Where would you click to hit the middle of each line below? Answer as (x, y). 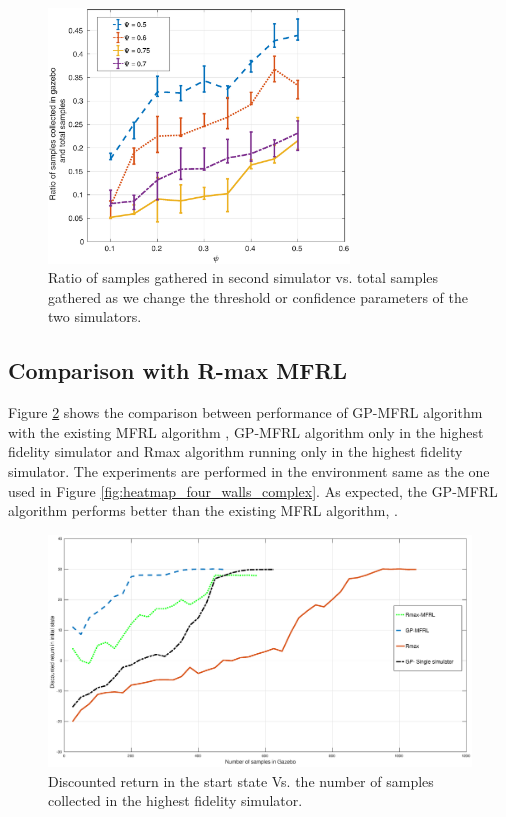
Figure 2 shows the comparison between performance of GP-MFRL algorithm (245, 412)
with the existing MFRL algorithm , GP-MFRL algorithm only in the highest (246, 431)
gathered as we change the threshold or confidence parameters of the (258, 296)
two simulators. (95, 316)
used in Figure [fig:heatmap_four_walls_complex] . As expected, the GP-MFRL (253, 490)
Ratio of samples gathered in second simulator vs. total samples (243, 277)
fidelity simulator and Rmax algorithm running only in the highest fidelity (235, 451)
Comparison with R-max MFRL (178, 370)
